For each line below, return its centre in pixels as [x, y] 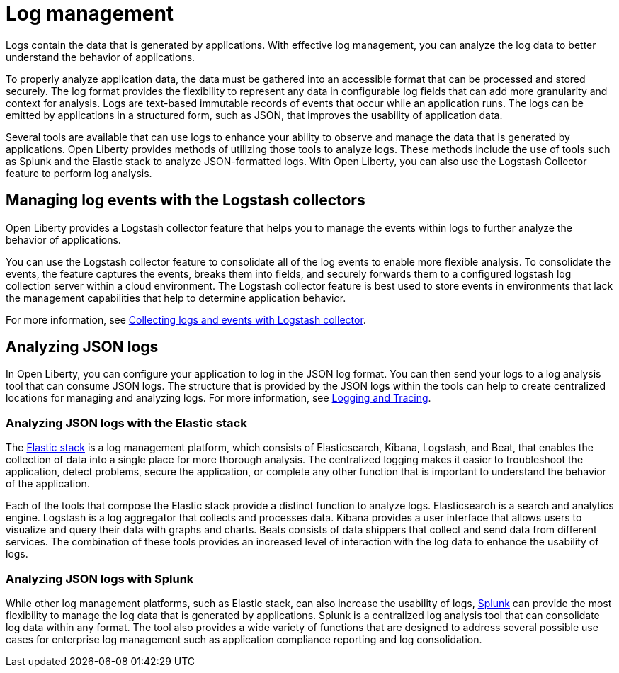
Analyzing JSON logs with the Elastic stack [126, 423]
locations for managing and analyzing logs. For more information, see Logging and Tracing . [218, 398]
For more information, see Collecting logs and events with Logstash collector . [186, 319]
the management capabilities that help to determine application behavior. [176, 298]
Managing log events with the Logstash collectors [186, 200]
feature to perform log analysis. [79, 173]
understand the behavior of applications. [101, 57]
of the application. [48, 484]
